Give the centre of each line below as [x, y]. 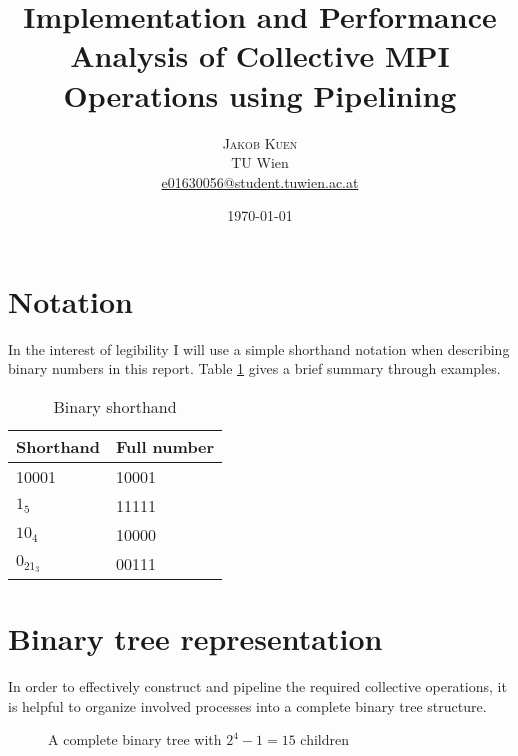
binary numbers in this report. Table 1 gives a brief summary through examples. [254, 368]
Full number [165, 446]
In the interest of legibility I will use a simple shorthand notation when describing [259, 348]
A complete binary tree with [135, 739]
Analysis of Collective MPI [260, 55]
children [324, 739]
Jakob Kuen [260, 142]
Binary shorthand [115, 406]
